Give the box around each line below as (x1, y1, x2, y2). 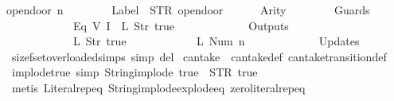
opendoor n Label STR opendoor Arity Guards (6, 2, 370, 17)
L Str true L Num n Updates (72, 33, 360, 49)
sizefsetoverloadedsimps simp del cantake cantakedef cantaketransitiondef (11, 48, 387, 64)
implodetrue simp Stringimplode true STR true (11, 64, 258, 80)
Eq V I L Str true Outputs (72, 17, 289, 33)
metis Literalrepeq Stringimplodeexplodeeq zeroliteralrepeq (11, 79, 306, 95)
